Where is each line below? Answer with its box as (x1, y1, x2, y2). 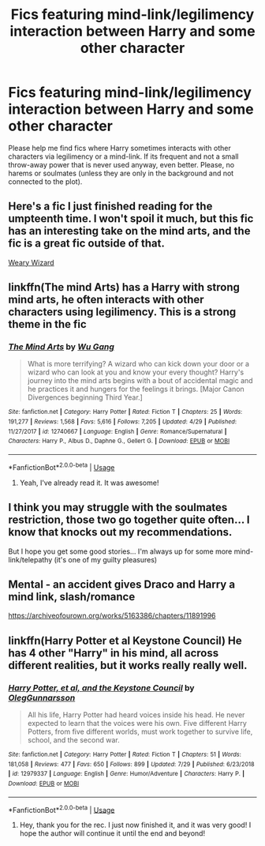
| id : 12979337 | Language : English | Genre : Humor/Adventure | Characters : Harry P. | (8, 770, 245, 778)
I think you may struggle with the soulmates (8, 501, 228, 514)
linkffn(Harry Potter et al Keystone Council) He (8, 634, 242, 647)
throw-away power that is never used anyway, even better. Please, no (8, 160, 235, 169)
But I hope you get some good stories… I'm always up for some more (8, 547, 233, 556)
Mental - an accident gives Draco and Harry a (8, 577, 235, 591)
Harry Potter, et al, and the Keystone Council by (8, 682, 195, 693)
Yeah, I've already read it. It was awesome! (19, 478, 159, 487)
